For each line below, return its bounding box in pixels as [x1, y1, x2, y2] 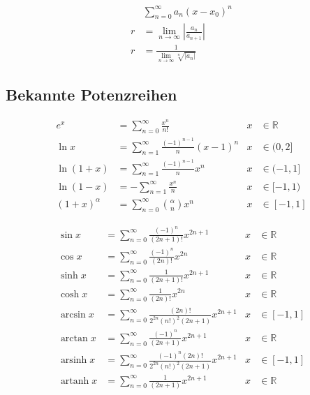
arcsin [60, 310, 86, 320]
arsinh [60, 355, 87, 366]
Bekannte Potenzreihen [6, 84, 177, 105]
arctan [60, 333, 88, 343]
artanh [60, 375, 89, 386]
